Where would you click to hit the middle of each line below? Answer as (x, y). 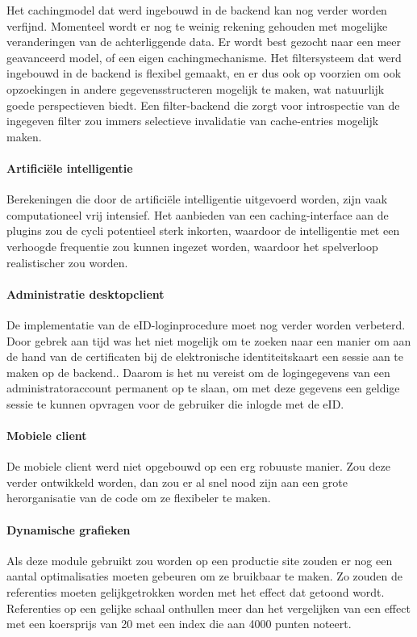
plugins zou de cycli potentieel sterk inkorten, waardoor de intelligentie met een (203, 230)
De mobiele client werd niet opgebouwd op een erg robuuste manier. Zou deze (198, 466)
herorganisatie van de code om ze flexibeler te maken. (139, 498)
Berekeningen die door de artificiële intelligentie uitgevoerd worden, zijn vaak (197, 199)
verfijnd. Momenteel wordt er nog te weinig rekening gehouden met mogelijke (197, 25)
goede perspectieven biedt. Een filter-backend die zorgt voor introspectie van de (203, 105)
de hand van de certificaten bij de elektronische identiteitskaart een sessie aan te (205, 356)
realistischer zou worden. (67, 262)
